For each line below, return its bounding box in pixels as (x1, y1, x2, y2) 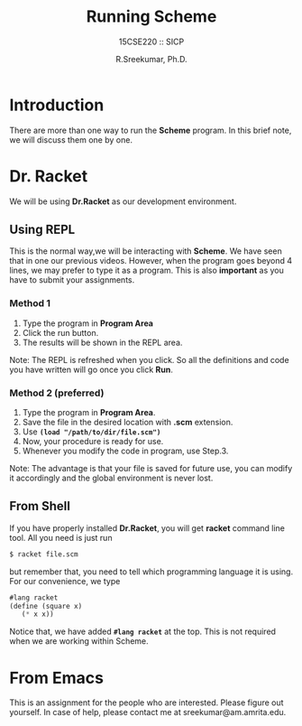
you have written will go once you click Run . (9, 364, 174, 375)
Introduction (9, 95, 105, 115)
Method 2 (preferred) (9, 386, 105, 399)
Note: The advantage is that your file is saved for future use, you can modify (9, 463, 293, 474)
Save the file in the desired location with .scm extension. (22, 417, 233, 428)
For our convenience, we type (9, 575, 121, 586)
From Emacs (9, 667, 104, 688)
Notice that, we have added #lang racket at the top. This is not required (9, 626, 277, 638)
